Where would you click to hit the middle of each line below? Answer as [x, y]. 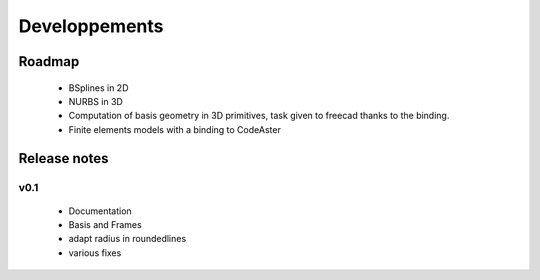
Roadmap [49, 61]
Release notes [63, 158]
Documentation [100, 211]
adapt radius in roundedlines [127, 239]
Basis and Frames [105, 225]
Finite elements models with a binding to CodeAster [175, 129]
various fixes [95, 252]
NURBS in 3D [96, 101]
